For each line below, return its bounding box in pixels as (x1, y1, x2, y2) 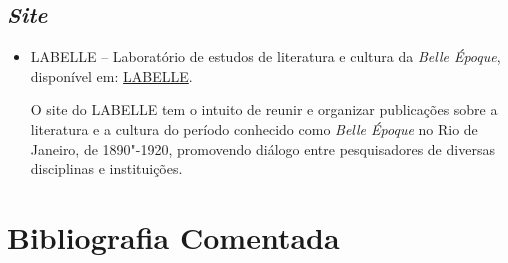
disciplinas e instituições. (30, 158, 183, 179)
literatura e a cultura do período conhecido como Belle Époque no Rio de (30, 118, 478, 139)
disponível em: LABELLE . (30, 65, 193, 86)
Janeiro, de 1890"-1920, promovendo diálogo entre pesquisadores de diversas (30, 138, 495, 159)
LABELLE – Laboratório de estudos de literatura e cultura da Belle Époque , (30, 46, 501, 67)
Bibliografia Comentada (7, 216, 340, 257)
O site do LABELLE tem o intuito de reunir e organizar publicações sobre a (30, 99, 498, 120)
